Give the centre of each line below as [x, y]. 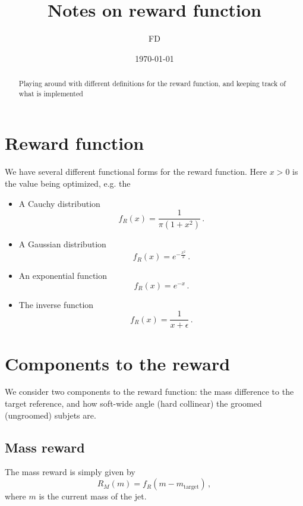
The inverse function [56, 304]
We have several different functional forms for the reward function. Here [136, 172]
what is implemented [51, 93]
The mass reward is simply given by [70, 472]
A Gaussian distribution [62, 244]
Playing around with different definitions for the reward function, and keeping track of [152, 84]
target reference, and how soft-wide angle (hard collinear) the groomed [133, 403]
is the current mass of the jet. [93, 496]
